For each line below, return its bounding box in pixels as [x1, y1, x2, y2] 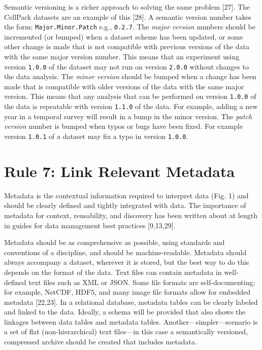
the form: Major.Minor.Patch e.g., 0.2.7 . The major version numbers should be [4, 21, 255, 32]
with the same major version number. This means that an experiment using [4, 51, 240, 62]
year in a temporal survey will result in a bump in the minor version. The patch [4, 111, 252, 121]
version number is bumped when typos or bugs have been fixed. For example [4, 121, 243, 131]
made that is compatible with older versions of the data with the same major [4, 81, 244, 91]
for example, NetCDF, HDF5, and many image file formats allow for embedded [4, 287, 251, 297]
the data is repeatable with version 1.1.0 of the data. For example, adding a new [4, 101, 258, 112]
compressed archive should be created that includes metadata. [4, 336, 197, 347]
